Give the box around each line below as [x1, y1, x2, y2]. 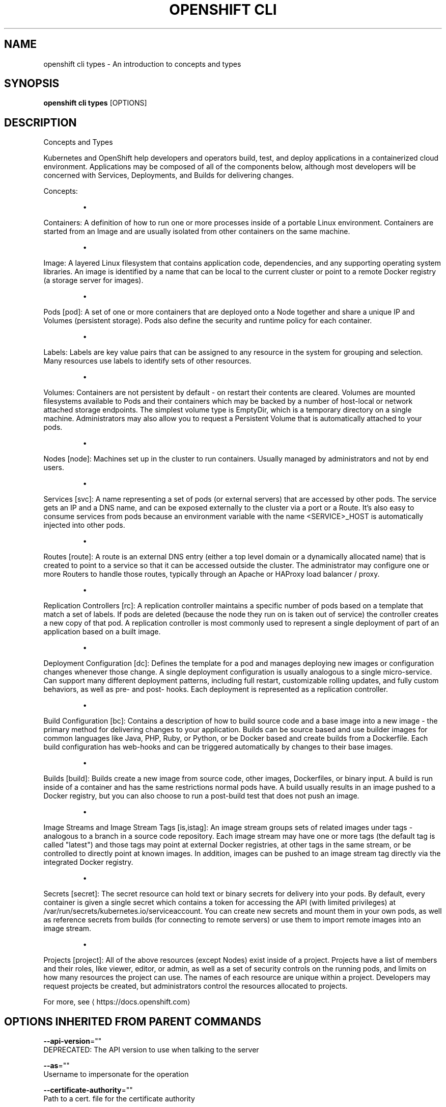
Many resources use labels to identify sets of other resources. [43, 356, 252, 366]
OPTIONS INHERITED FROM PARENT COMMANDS [4, 1015, 261, 1028]
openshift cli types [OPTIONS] [43, 98, 147, 108]
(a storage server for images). [43, 276, 144, 285]
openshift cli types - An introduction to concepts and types [43, 59, 241, 68]
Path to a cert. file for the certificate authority [43, 1094, 195, 1103]
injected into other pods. [43, 521, 125, 530]
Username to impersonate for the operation [43, 1070, 189, 1079]
